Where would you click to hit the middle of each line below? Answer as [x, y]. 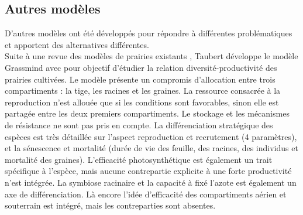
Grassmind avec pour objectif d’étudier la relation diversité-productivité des [141, 67]
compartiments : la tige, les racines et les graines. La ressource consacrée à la [143, 91]
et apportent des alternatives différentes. [77, 44]
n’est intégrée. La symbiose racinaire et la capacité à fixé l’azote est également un [151, 182]
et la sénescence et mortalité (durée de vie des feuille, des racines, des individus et [151, 148]
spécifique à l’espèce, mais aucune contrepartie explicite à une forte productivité [148, 171]
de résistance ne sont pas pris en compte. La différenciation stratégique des [139, 124]
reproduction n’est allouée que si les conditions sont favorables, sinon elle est [142, 102]
